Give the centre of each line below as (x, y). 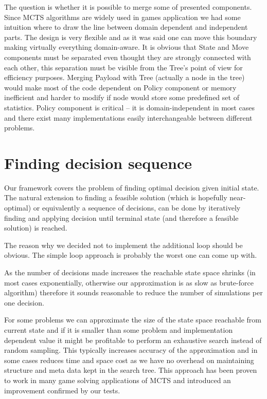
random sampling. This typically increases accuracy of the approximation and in (131, 350)
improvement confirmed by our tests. (62, 390)
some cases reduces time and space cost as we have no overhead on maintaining (129, 360)
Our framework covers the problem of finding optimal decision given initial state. (132, 187)
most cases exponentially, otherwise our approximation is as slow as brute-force (129, 282)
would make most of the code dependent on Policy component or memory (120, 87)
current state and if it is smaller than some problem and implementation (119, 329)
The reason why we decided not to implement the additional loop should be (123, 245)
